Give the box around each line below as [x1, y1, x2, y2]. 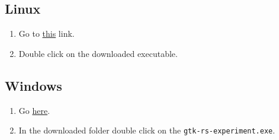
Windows [5, 76, 62, 94]
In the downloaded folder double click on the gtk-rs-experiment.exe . [18, 124, 275, 136]
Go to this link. [18, 27, 75, 40]
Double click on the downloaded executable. [18, 47, 178, 59]
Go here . [18, 104, 50, 116]
